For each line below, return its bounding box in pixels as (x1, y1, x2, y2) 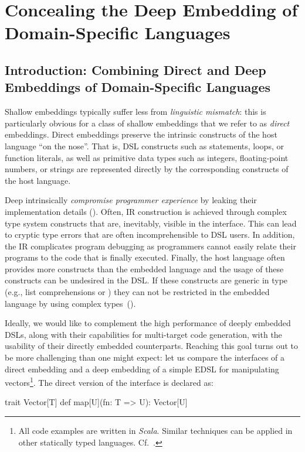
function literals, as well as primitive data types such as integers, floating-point (5, 151, 289, 163)
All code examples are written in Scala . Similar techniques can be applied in (18, 424, 293, 437)
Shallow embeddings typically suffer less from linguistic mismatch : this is (5, 105, 266, 118)
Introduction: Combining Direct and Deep (5, 60, 266, 78)
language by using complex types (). (5, 297, 136, 309)
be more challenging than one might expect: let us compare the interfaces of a (5, 351, 285, 364)
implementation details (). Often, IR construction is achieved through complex (5, 205, 287, 217)
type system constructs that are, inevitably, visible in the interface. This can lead (5, 217, 297, 229)
